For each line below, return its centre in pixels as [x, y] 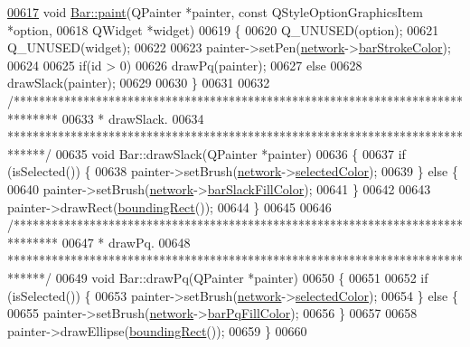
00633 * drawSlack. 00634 [133, 118]
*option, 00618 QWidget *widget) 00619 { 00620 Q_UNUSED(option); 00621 [223, 29]
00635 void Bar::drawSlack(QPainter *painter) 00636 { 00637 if [230, 153]
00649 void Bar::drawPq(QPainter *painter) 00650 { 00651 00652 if [242, 277]
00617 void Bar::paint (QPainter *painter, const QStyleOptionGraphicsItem [215, 12]
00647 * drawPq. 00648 [126, 242]
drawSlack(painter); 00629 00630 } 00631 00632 [139, 83]
